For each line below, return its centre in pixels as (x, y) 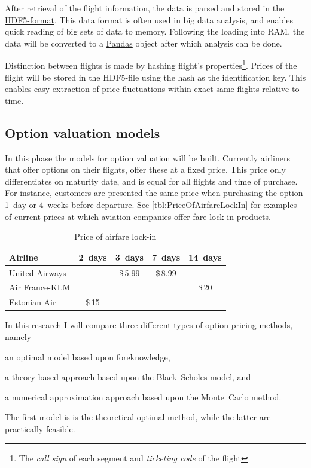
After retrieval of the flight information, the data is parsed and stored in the (145, 8)
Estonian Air (33, 302)
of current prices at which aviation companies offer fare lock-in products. (138, 216)
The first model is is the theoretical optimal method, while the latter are (138, 417)
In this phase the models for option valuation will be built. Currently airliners (147, 157)
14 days (205, 257)
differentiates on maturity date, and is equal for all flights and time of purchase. (151, 181)
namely (18, 336)
